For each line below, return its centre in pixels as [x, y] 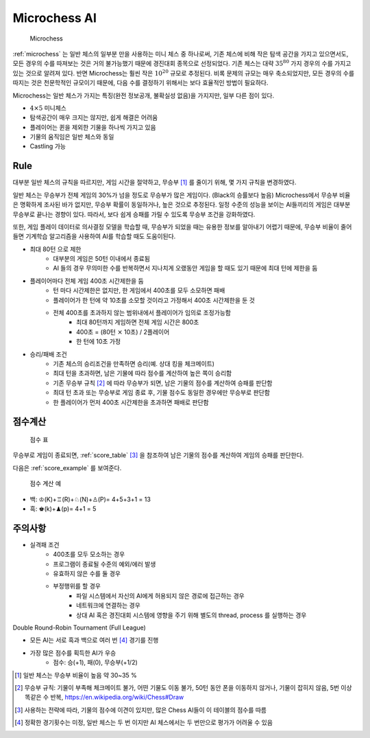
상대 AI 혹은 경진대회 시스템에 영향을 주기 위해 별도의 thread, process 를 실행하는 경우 [192, 615]
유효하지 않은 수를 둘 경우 [87, 574]
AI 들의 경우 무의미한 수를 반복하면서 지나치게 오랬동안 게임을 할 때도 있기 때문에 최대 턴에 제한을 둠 [185, 268]
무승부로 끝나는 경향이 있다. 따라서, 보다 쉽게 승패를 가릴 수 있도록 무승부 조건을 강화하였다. [134, 214]
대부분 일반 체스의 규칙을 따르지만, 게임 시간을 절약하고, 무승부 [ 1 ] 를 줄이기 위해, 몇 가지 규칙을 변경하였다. [155, 183]
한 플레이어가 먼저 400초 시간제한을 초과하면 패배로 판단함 [131, 402]
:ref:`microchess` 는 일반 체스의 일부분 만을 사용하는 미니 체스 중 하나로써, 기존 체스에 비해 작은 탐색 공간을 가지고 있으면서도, [181, 54]
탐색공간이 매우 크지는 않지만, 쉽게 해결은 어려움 [94, 117]
